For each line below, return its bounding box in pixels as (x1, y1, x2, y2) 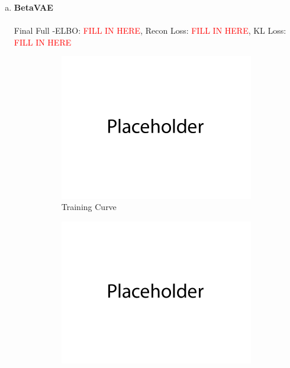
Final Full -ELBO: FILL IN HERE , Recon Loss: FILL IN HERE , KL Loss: (14, 24, 286, 37)
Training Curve (61, 201, 117, 213)
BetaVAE (14, 1, 53, 13)
